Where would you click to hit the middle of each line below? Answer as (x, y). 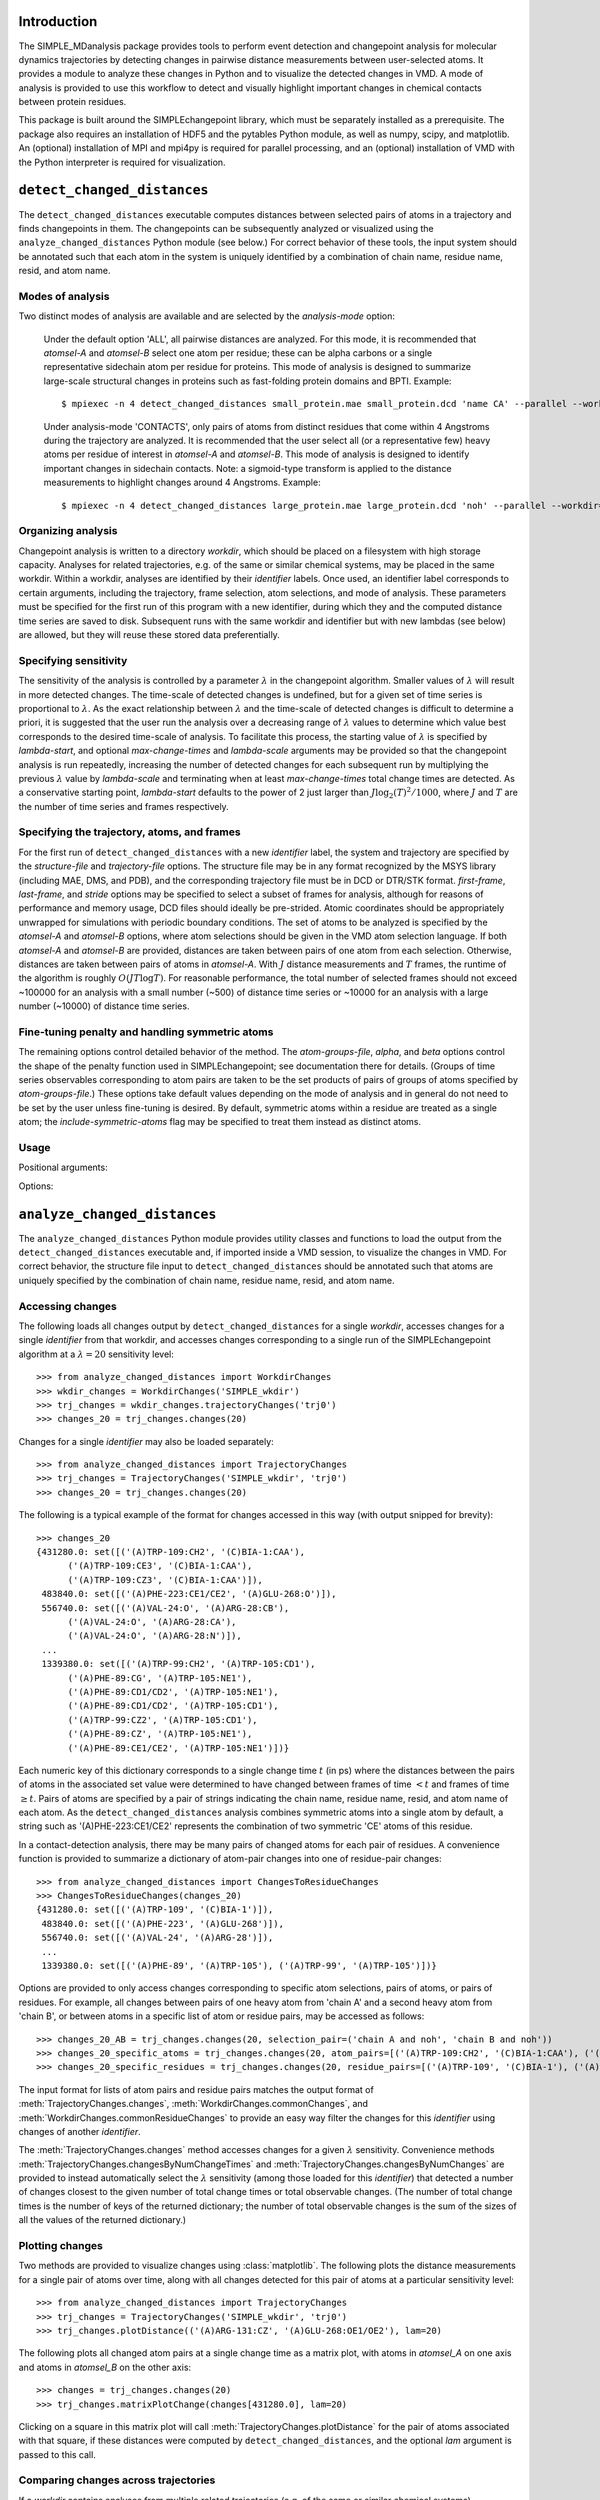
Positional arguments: (63, 1167)
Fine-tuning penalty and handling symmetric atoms (146, 1032)
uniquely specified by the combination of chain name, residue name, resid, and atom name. (206, 1280)
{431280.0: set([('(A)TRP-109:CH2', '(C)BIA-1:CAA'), (170, 1552)
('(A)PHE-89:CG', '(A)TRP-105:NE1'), (160, 1678)
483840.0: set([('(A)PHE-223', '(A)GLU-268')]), (163, 1923)
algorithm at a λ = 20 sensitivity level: (96, 1354)
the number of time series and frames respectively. (123, 806)
